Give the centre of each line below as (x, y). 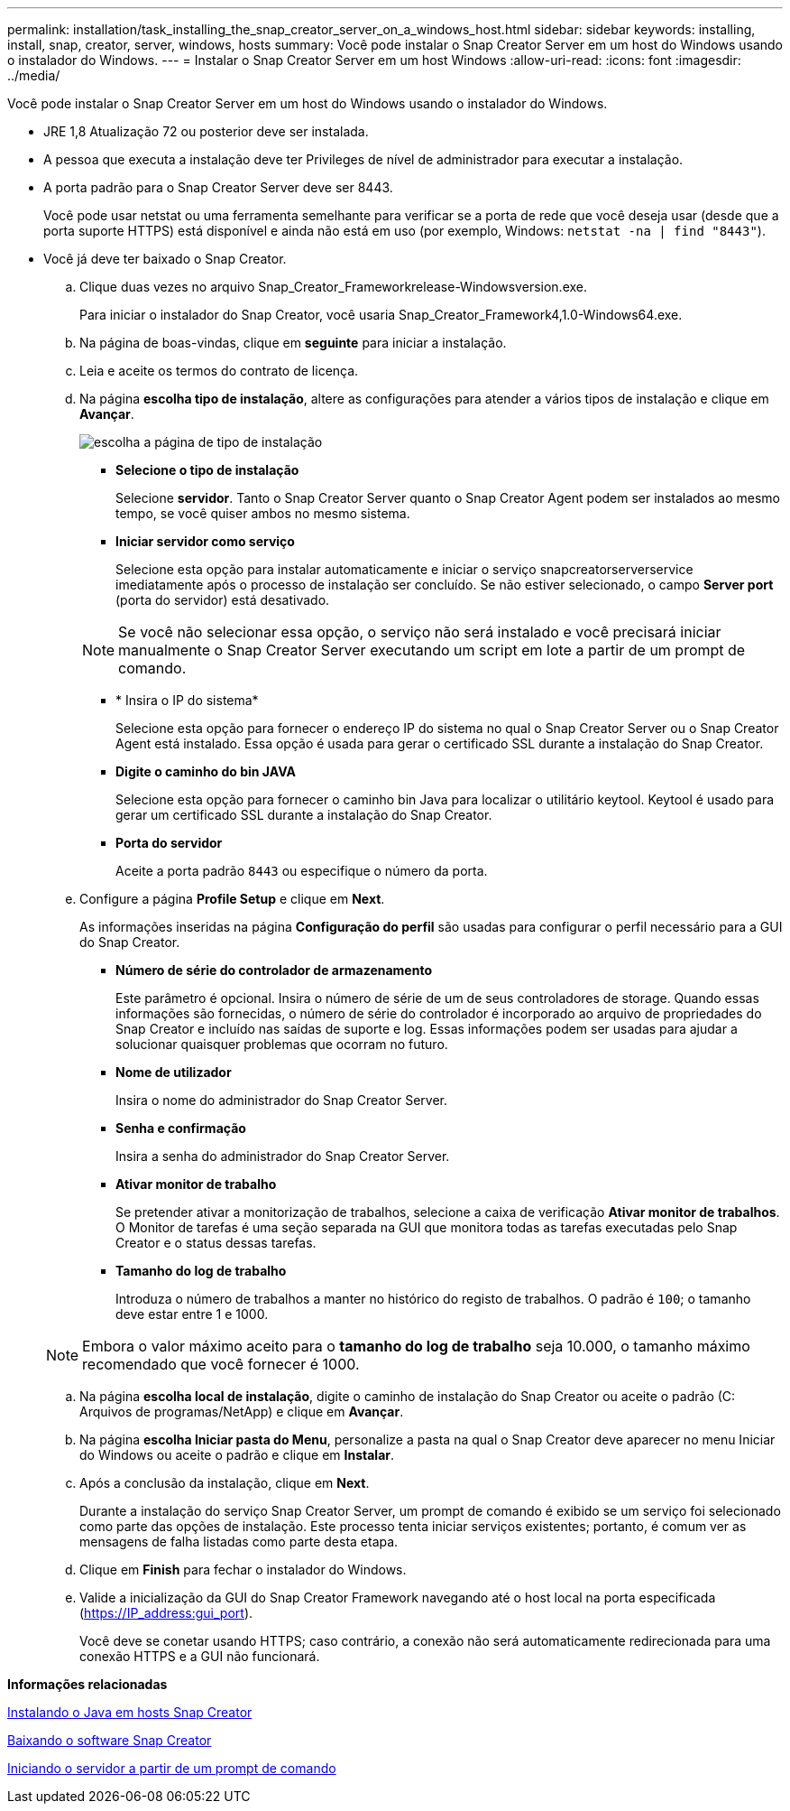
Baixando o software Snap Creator (110, 1740)
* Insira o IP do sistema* (187, 700)
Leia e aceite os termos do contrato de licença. (219, 371)
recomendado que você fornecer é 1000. (221, 1364)
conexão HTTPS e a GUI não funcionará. (200, 1656)
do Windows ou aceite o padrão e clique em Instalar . (237, 1455)
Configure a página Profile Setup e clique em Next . (232, 899)
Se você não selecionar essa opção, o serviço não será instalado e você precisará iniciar (420, 632)
